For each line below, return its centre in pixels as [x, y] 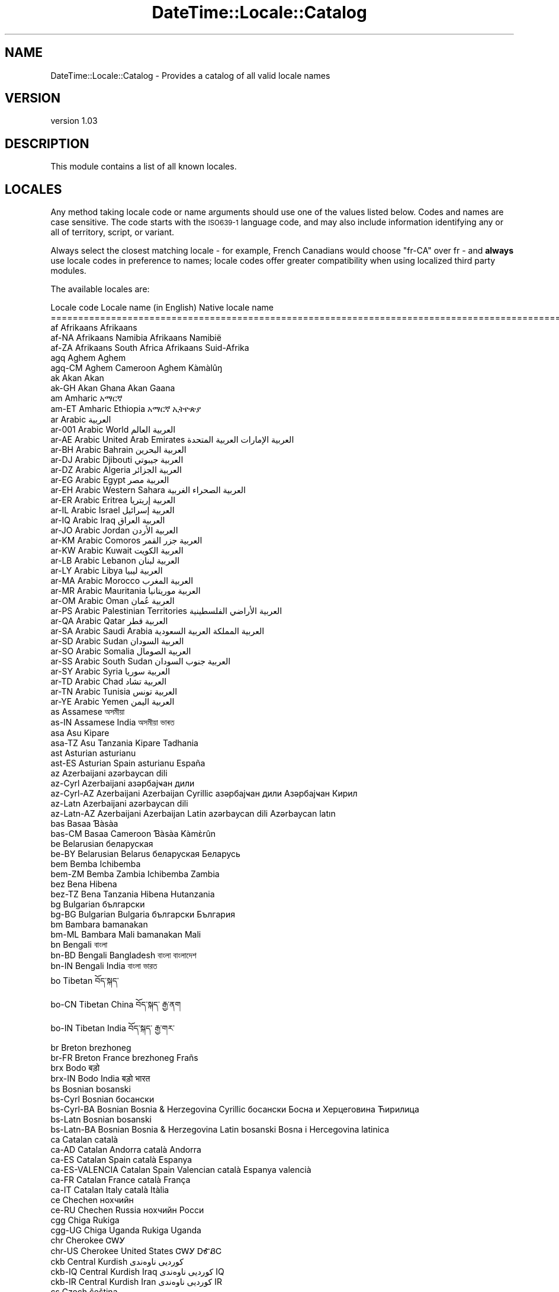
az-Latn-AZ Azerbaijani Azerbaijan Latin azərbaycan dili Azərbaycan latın [193, 814]
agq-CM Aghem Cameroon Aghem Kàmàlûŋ [136, 368]
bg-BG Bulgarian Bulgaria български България [143, 914]
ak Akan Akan [77, 378]
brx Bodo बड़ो [75, 1068]
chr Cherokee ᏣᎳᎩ [88, 1240]
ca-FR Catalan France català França [121, 1180]
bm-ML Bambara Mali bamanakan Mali [126, 935]
